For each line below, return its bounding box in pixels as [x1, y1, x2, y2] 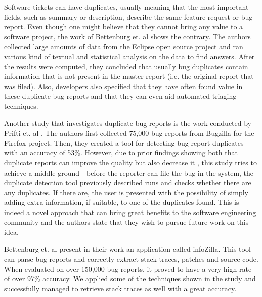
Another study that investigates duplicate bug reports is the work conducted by [4, 117, 252, 128]
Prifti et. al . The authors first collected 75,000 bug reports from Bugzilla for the [4, 128, 254, 138]
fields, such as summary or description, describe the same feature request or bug [4, 11, 253, 22]
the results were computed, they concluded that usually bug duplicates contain [4, 61, 248, 71]
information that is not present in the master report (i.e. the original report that [4, 71, 254, 81]
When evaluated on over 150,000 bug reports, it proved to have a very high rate [4, 263, 252, 274]
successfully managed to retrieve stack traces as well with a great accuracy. [4, 283, 237, 294]
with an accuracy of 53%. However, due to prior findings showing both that [4, 147, 238, 158]
